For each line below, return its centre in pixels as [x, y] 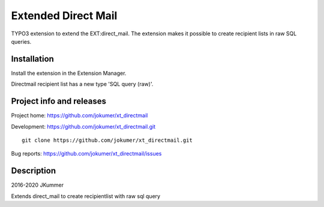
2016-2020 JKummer [37, 185]
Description [34, 171]
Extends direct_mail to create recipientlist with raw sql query [86, 196]
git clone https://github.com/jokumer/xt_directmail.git [107, 140]
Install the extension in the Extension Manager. [69, 73]
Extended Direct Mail [64, 16]
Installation [32, 59]
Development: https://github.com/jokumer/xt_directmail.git [83, 126]
